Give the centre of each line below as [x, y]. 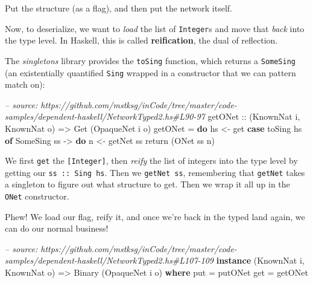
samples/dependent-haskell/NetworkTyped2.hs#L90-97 [105, 116]
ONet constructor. [37, 196]
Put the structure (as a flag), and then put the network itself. [119, 8]
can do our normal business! [57, 228]
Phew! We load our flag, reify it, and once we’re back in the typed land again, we [155, 216]
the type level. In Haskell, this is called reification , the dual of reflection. [141, 40]
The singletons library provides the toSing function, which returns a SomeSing [150, 60]
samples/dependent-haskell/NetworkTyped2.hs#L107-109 [109, 260]
